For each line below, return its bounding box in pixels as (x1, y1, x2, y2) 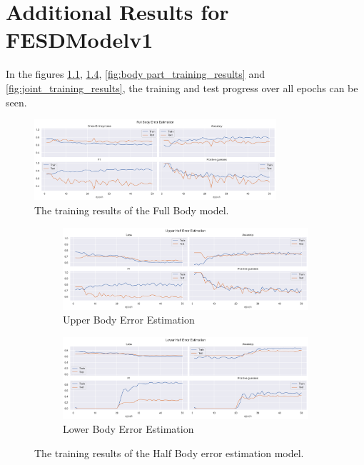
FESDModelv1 (6, 25, 153, 54)
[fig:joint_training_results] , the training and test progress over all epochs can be (6, 80, 358, 95)
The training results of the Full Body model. (34, 203, 229, 218)
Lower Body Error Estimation (63, 421, 194, 436)
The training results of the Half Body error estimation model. (34, 446, 304, 461)
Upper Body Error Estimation (63, 312, 195, 327)
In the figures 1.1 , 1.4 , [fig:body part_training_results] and (6, 66, 265, 81)
